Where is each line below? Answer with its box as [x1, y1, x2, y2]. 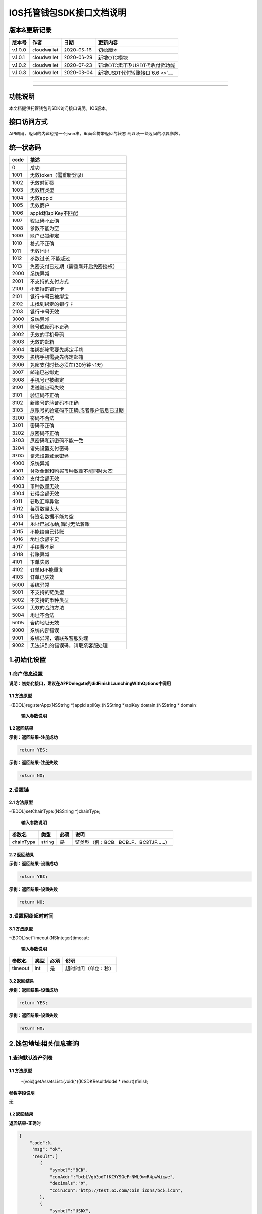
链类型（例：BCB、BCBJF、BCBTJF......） [75, 839, 171, 845]
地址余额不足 [30, 536, 60, 543]
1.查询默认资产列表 [9, 1054, 53, 1061]
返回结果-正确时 [9, 1120, 41, 1126]
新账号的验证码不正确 [30, 400, 79, 406]
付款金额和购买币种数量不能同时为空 [30, 468, 113, 474]
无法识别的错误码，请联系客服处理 [30, 642, 108, 649]
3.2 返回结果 [9, 978, 34, 984]
